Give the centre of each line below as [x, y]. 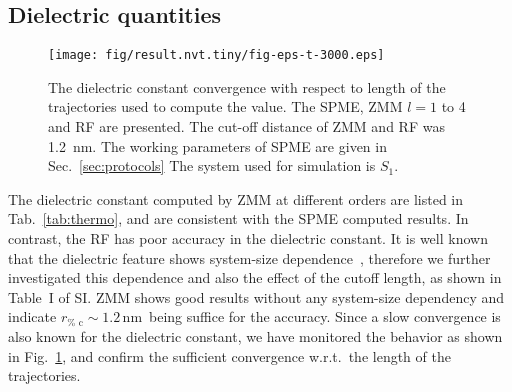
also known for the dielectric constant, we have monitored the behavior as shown [255, 335]
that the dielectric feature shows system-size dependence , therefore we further [249, 257]
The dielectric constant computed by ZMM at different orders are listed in [236, 198]
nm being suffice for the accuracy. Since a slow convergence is [311, 316]
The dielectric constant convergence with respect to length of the [247, 86]
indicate [32, 316]
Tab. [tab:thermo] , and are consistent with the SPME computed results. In [238, 218]
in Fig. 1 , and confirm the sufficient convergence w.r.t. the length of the [229, 355]
